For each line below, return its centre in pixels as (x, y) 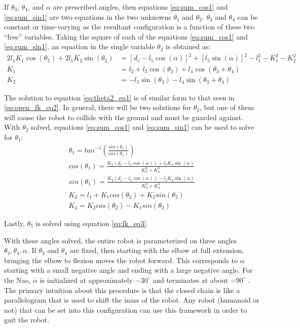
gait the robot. (27, 320)
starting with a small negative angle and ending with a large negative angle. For (128, 270)
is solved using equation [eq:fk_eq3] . (92, 223)
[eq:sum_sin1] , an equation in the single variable (80, 46)
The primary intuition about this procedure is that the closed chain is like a (122, 290)
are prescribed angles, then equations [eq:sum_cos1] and (140, 7)
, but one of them (227, 107)
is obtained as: (188, 46)
